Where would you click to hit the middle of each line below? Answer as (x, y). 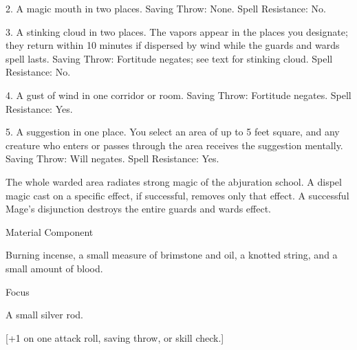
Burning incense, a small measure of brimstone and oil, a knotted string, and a (172, 255)
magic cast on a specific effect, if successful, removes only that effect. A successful (177, 195)
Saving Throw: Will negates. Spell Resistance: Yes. (112, 158)
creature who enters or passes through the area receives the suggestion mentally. (174, 145)
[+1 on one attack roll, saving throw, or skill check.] (115, 337)
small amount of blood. (54, 268)
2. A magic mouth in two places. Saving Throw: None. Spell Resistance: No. (166, 8)
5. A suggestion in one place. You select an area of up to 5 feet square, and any (173, 132)
